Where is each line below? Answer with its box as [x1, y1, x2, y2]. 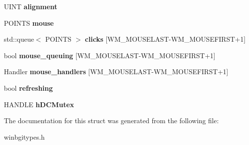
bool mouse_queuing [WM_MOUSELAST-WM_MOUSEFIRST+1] [4, 50, 216, 60]
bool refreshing [4, 82, 53, 93]
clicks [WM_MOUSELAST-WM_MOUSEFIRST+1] [85, 34, 246, 44]
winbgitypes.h [4, 131, 45, 142]
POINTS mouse [4, 17, 54, 28]
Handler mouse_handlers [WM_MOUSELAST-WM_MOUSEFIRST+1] [4, 66, 229, 77]
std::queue [4, 34, 34, 44]
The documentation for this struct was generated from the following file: [4, 115, 219, 126]
